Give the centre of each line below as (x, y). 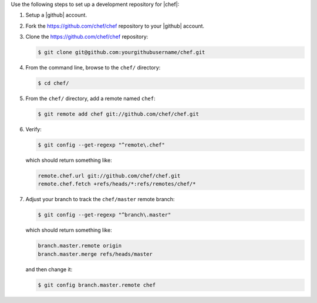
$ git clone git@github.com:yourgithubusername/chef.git (122, 52)
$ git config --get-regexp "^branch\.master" (104, 215)
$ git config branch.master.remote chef (97, 285)
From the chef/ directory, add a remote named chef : (90, 99)
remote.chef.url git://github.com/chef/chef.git (109, 176)
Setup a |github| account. (56, 15)
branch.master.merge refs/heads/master (95, 254)
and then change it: (49, 269)
